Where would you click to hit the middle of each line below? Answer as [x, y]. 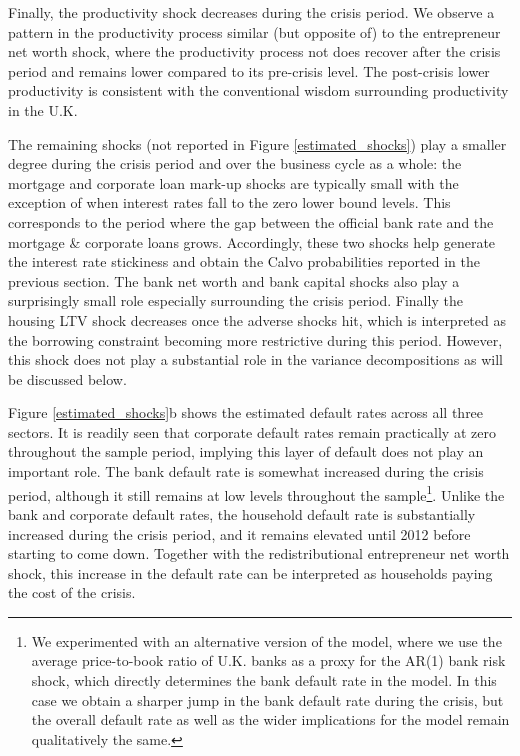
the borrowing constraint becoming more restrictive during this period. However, [255, 339]
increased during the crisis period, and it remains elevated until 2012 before [239, 533]
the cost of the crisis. [72, 592]
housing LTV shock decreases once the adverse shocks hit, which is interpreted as [257, 319]
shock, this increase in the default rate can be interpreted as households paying [250, 572]
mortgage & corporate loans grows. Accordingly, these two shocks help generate [252, 241]
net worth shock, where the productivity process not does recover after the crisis [254, 51]
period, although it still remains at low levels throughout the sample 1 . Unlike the [256, 493]
